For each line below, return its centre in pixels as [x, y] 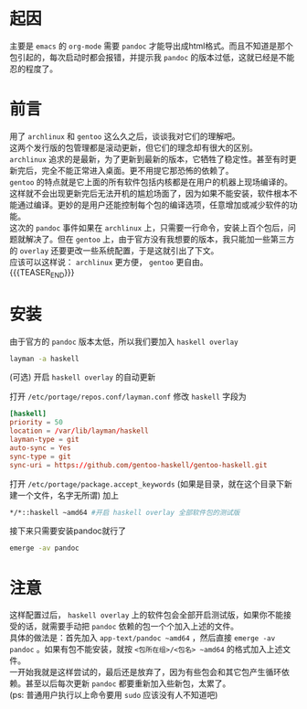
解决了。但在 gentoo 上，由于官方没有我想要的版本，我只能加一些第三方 [160, 239]
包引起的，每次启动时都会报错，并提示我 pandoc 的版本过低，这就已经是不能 [152, 57]
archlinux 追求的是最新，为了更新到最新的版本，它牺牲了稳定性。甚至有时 [149, 159]
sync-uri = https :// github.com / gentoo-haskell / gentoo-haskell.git [138, 465]
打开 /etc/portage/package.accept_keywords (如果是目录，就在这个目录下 [147, 483]
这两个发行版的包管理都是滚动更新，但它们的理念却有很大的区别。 [133, 147]
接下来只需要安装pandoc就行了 [68, 531]
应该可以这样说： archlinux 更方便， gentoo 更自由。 [109, 262]
